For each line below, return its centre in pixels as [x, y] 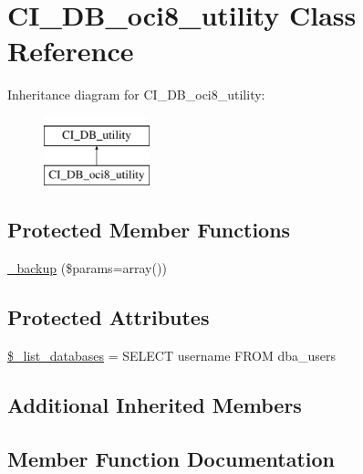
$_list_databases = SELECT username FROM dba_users [172, 356]
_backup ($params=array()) [87, 268]
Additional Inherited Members [155, 405]
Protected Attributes [109, 317]
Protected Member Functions [149, 230]
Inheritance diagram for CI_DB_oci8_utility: [136, 95]
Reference [71, 51]
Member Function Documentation [171, 458]
